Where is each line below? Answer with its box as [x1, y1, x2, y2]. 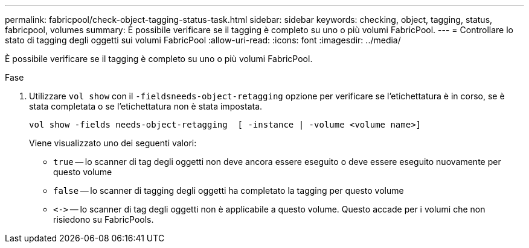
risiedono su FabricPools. [53, 214, 154, 225]
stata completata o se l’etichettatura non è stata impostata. [29, 101, 263, 111]
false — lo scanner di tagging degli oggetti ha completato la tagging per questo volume [53, 185, 404, 196]
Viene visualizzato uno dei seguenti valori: [29, 138, 197, 148]
